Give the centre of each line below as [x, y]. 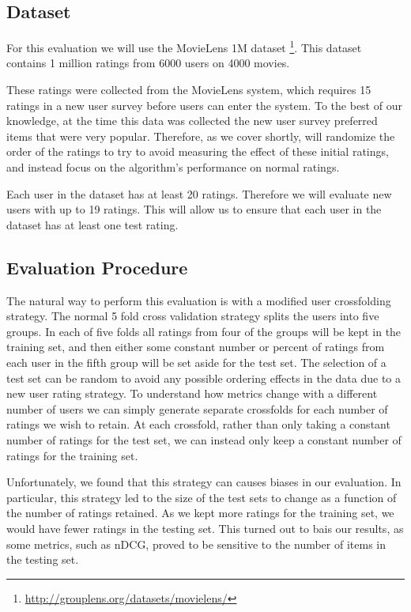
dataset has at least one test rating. [92, 224]
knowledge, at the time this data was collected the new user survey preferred [192, 121]
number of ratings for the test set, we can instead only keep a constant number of [204, 439]
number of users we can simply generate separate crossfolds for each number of [197, 408]
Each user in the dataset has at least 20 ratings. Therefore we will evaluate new [199, 193]
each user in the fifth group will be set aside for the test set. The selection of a [196, 362]
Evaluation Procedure [97, 267]
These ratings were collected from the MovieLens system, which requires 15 [189, 90]
